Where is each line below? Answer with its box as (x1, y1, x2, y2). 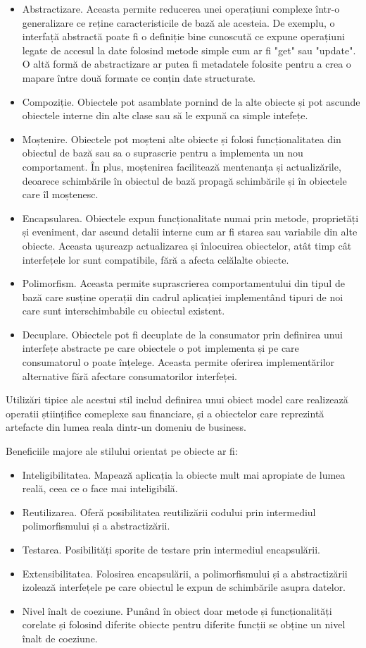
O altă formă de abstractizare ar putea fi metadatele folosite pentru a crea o (22, 56, 351, 71)
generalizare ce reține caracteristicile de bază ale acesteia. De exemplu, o (22, 15, 335, 30)
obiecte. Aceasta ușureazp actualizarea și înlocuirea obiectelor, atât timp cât (22, 238, 352, 252)
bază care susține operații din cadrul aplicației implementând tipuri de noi (22, 289, 343, 304)
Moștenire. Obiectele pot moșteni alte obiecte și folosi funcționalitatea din (22, 131, 341, 146)
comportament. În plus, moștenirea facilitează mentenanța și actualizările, (22, 159, 341, 173)
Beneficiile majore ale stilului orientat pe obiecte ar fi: (6, 444, 238, 458)
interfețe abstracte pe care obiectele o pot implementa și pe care (22, 341, 299, 355)
